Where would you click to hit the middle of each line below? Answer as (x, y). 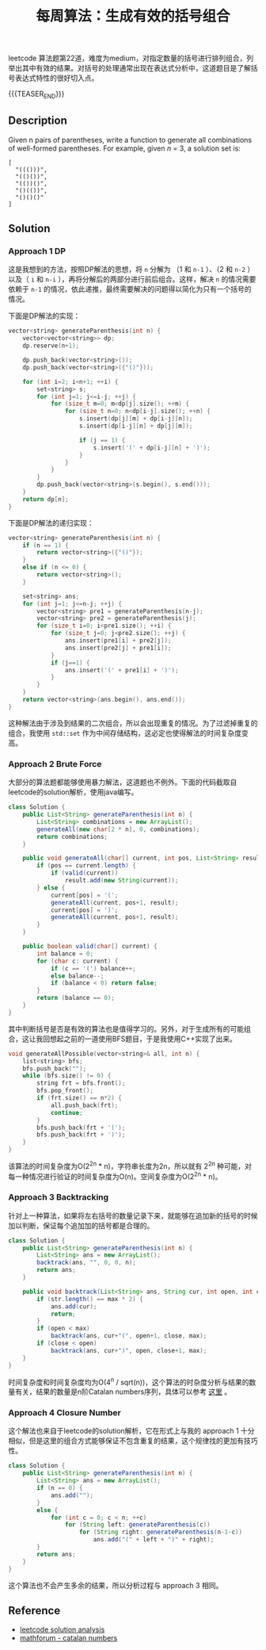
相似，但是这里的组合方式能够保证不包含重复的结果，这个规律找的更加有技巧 (133, 1441)
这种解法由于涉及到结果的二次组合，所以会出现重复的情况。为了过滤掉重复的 (133, 723)
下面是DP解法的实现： (44, 316)
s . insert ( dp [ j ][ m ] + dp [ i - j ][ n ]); (136, 419)
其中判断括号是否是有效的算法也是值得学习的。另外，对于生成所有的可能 (126, 1028)
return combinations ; (72, 836)
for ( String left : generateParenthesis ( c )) (138, 1525)
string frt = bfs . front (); (81, 1083)
